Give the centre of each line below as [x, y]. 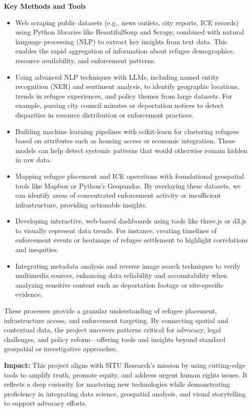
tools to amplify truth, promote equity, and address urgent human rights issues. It [126, 374]
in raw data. [33, 160]
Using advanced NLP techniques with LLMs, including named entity [117, 77]
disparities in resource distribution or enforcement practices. [104, 114]
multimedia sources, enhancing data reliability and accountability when [121, 275]
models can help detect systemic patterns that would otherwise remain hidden [131, 150]
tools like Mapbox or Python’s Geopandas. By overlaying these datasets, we [128, 185]
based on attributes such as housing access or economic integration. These [125, 141]
